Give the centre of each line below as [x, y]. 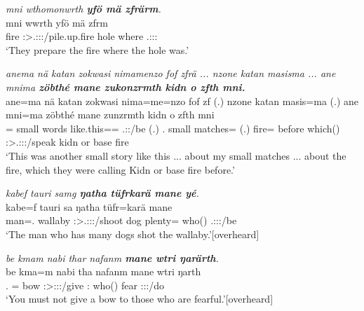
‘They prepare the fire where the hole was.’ [97, 49]
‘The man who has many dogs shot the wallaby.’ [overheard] [133, 234]
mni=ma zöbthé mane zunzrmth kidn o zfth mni [110, 115]
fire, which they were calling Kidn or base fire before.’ [120, 169]
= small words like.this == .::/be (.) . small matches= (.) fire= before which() [173, 128]
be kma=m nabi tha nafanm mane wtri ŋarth [103, 271]
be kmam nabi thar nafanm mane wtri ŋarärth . [112, 257]
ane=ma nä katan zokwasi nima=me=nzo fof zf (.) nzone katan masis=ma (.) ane [182, 101]
